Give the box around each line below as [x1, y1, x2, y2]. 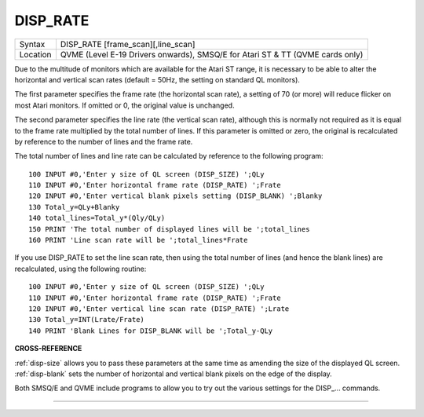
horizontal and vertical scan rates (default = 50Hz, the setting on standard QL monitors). [14, 75, 300, 84]
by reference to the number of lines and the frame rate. [14, 137, 193, 146]
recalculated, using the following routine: [14, 264, 147, 273]
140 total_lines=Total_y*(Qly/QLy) [28, 214, 166, 223]
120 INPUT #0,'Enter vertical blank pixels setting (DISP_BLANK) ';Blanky [28, 192, 323, 200]
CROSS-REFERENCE [14, 344, 82, 353]
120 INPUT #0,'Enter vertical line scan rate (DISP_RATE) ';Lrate [28, 304, 290, 313]
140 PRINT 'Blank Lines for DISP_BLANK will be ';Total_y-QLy [28, 326, 273, 335]
